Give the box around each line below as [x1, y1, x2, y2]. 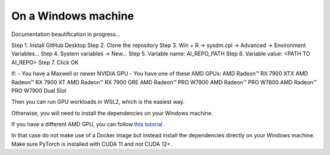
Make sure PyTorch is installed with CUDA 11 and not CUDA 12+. [11, 140, 172, 148]
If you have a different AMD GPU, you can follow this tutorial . [11, 121, 164, 128]
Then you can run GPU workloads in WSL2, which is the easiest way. [11, 98, 185, 106]
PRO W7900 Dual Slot [11, 87, 67, 94]
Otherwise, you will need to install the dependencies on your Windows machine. [11, 109, 213, 117]
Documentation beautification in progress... [11, 31, 120, 38]
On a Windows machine [11, 9, 134, 23]
